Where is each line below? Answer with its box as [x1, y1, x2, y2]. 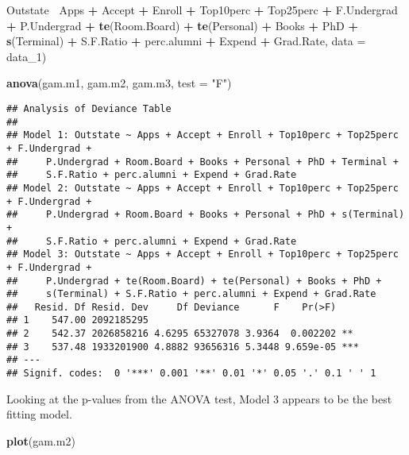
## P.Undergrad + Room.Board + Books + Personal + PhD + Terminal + [6, 156, 399, 168]
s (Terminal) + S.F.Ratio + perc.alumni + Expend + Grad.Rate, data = [6, 33, 366, 49]
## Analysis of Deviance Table [6, 102, 172, 114]
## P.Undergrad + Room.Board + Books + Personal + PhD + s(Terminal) [6, 209, 405, 221]
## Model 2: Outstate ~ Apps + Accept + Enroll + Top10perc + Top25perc [6, 182, 399, 194]
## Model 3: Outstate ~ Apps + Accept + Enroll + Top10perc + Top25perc [6, 249, 399, 260]
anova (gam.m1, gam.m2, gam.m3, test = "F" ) [6, 75, 232, 91]
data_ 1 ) [6, 48, 47, 64]
